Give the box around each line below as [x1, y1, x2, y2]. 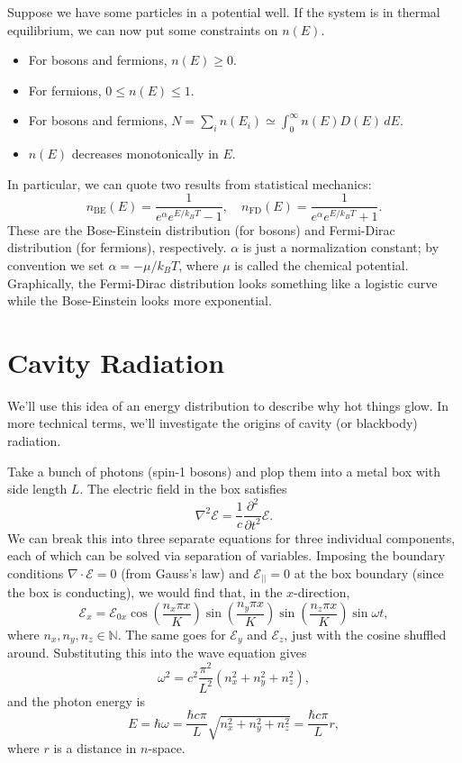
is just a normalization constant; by [242, 238, 439, 257]
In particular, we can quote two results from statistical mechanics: [7, 174, 372, 193]
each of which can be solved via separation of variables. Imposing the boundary [7, 546, 446, 565]
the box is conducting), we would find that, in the [7, 583, 283, 602]
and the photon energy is [7, 691, 145, 710]
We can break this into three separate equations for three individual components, [7, 528, 456, 547]
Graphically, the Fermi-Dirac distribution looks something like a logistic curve [7, 273, 438, 292]
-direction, [294, 583, 350, 602]
